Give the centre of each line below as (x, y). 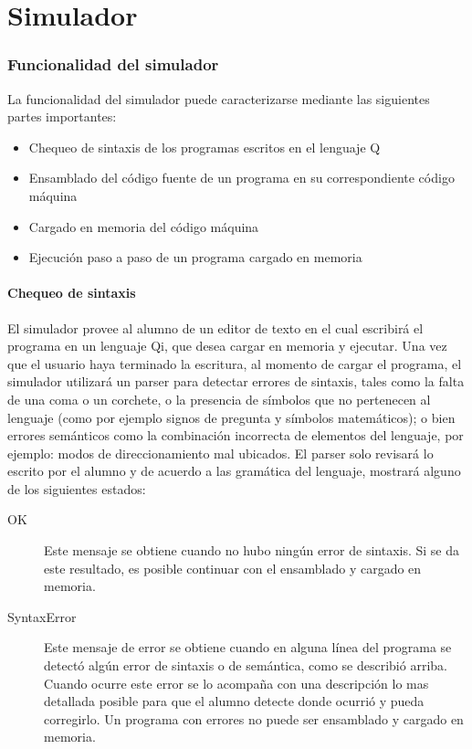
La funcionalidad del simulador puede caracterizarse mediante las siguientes (219, 98)
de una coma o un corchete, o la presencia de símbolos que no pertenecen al (219, 399)
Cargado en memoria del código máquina (144, 226)
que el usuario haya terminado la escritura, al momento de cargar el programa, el (235, 363)
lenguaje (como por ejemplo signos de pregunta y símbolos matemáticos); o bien (231, 417)
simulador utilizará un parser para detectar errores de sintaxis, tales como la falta (236, 381)
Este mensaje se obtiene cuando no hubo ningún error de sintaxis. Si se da (252, 550)
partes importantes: (62, 116)
